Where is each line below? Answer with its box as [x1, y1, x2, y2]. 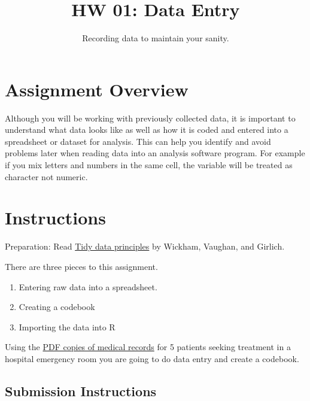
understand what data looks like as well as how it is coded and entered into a [5, 123, 288, 136]
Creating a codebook [19, 300, 95, 313]
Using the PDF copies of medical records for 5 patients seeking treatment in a [5, 341, 291, 353]
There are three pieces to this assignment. [5, 260, 158, 272]
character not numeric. [5, 170, 88, 183]
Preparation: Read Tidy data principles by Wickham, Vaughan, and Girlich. [5, 240, 285, 253]
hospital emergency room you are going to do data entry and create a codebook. [5, 352, 299, 364]
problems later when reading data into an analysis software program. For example [5, 147, 305, 159]
